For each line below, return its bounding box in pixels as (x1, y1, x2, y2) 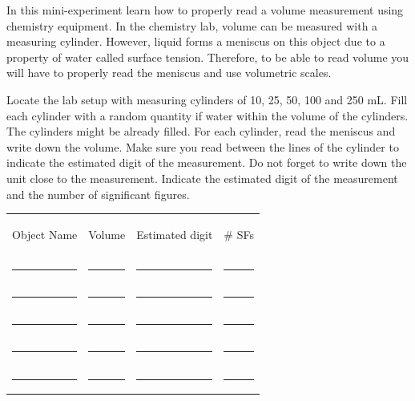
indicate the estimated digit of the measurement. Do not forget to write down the (6, 154, 407, 171)
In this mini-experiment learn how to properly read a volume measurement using (6, 2, 404, 18)
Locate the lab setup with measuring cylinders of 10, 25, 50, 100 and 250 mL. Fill (6, 91, 408, 107)
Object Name (12, 225, 78, 242)
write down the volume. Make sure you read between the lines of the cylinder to (6, 138, 399, 155)
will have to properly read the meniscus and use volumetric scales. (6, 64, 332, 81)
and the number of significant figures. (6, 185, 190, 202)
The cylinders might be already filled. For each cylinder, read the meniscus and (6, 123, 396, 140)
